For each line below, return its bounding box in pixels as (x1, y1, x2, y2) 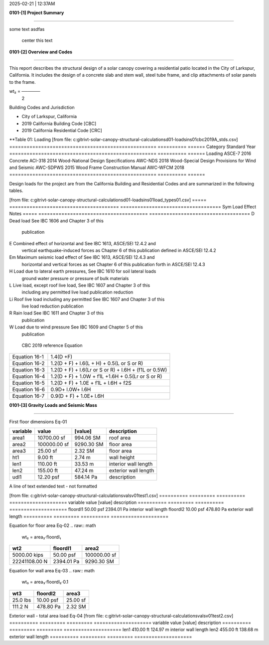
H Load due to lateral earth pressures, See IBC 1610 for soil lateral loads (9, 268, 156, 274)
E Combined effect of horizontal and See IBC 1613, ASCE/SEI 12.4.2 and (9, 240, 156, 246)
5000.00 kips (12, 551, 43, 558)
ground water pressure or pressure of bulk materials (21, 275, 129, 281)
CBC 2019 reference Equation (21, 342, 83, 348)
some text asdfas (9, 26, 45, 32)
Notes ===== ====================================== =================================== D (9, 211, 255, 217)
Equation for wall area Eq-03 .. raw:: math (9, 567, 95, 573)
